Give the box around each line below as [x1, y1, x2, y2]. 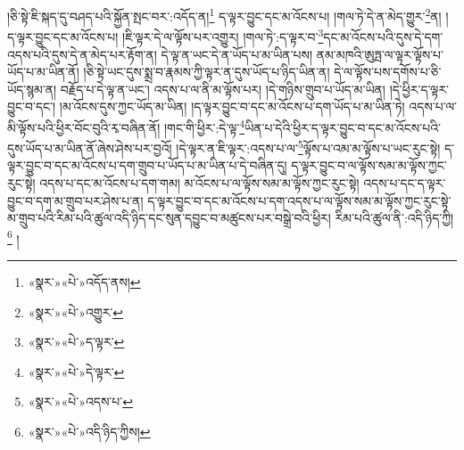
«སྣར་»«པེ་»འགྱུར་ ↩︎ [28, 302, 124, 321]
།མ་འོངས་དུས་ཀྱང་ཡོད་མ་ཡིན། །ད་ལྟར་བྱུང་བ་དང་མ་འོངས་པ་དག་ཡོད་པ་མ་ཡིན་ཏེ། [59, 97, 405, 116]
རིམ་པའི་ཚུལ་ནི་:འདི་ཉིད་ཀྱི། [335, 209, 454, 227]
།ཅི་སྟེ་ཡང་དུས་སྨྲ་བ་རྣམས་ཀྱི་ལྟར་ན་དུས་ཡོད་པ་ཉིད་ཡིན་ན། [83, 62, 330, 81]
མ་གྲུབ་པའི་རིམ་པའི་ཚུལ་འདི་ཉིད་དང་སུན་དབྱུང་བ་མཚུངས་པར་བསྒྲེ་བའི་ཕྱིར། [7, 209, 331, 227]
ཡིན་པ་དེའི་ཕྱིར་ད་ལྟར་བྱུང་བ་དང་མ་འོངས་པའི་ [244, 118, 441, 136]
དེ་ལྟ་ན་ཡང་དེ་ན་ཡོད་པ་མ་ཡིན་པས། [161, 45, 313, 63]
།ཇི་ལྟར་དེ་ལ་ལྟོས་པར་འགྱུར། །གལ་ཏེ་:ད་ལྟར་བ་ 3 [122, 25, 324, 45]
